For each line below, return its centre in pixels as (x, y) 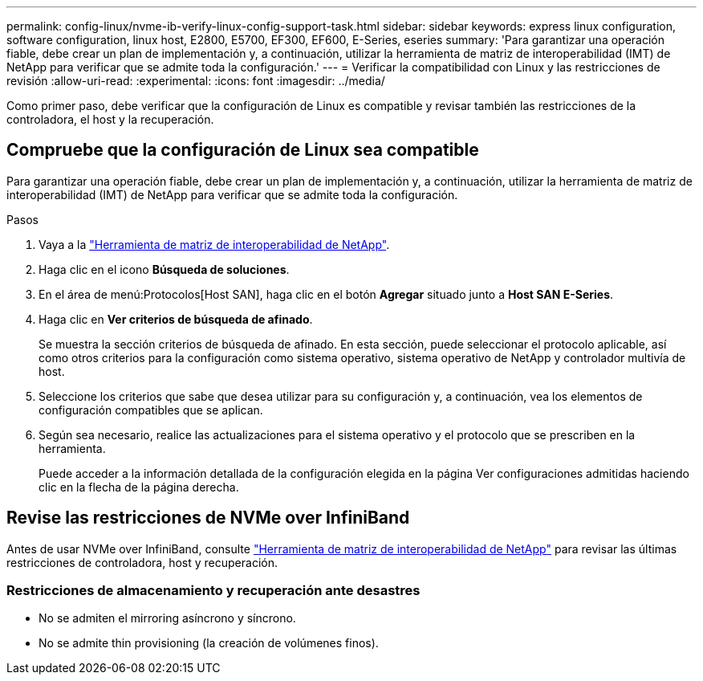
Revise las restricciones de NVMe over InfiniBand (208, 518)
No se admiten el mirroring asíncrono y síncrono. (167, 618)
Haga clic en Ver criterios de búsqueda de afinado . (176, 319)
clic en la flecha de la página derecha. (139, 487)
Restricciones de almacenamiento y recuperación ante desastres (213, 591)
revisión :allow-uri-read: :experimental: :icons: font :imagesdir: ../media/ (196, 81)
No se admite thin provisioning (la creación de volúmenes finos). (209, 643)
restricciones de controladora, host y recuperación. (142, 562)
